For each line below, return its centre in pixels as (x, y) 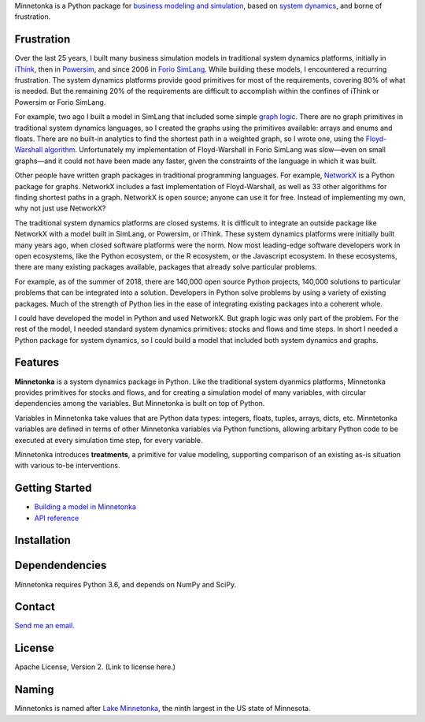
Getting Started (53, 488)
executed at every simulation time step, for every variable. (109, 440)
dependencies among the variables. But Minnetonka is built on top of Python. (140, 404)
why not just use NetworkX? (60, 208)
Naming (34, 690)
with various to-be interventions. (67, 466)
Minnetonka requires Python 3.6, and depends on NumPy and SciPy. (125, 584)
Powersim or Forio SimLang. (60, 102)
